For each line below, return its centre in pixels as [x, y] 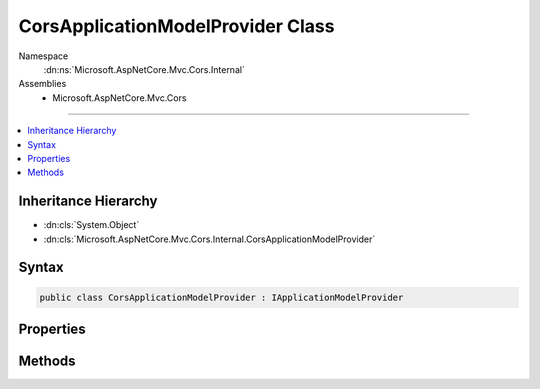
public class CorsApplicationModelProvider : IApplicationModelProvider [221, 297]
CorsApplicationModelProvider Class [176, 26]
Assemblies [42, 84]
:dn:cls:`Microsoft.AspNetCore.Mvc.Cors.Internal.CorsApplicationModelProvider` [209, 239]
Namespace [43, 56]
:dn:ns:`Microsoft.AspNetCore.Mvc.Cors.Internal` [144, 69]
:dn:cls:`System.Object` [91, 225]
